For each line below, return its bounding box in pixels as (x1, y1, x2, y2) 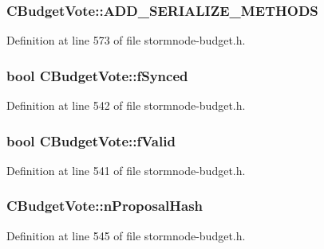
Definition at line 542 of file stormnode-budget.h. (6, 97, 246, 114)
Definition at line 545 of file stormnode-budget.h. (6, 227, 246, 243)
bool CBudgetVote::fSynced (6, 65, 188, 85)
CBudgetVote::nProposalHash (6, 196, 203, 216)
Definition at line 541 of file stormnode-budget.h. (6, 161, 246, 178)
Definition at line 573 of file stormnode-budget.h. (6, 32, 246, 49)
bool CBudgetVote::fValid (6, 130, 176, 150)
